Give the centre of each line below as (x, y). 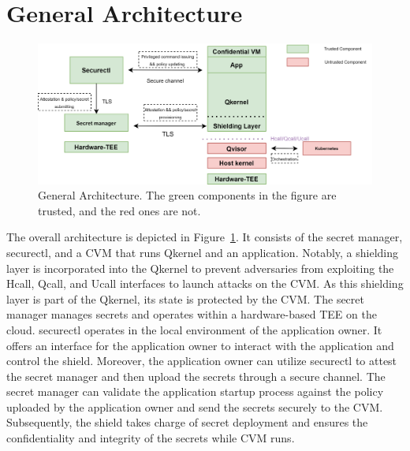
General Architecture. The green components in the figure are (187, 195)
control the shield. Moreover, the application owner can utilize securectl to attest (202, 361)
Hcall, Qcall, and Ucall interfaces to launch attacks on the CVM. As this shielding (205, 283)
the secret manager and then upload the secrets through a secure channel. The (196, 376)
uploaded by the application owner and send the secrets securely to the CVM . (195, 406)
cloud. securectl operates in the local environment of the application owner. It (194, 329)
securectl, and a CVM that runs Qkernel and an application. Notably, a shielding (203, 252)
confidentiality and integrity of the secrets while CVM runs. (151, 438)
